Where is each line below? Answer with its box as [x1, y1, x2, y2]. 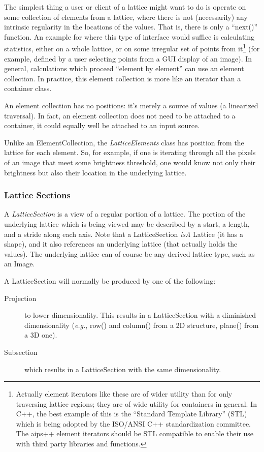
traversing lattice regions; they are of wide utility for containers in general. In [16, 398, 257, 409]
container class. [4, 83, 52, 94]
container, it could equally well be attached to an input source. [4, 120, 200, 131]
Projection [4, 292, 37, 303]
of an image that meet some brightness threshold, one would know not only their [4, 157, 256, 167]
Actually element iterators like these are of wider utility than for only [16, 388, 233, 399]
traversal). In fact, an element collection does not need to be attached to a [4, 110, 236, 120]
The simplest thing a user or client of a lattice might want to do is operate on [4, 2, 246, 12]
